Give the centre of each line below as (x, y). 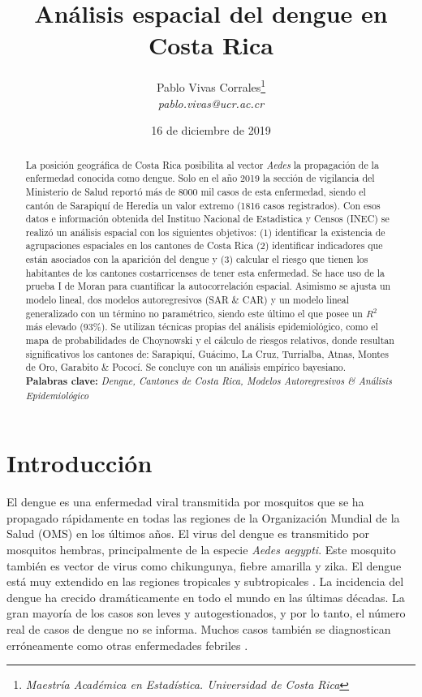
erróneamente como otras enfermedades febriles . (127, 645)
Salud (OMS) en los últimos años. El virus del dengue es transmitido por (188, 534)
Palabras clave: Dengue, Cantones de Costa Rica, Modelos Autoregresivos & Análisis (209, 381)
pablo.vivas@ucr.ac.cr (211, 103)
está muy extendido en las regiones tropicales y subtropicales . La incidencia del (205, 581)
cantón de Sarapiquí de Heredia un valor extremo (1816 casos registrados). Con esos (203, 205)
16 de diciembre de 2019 (211, 130)
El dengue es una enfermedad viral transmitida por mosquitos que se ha (185, 502)
